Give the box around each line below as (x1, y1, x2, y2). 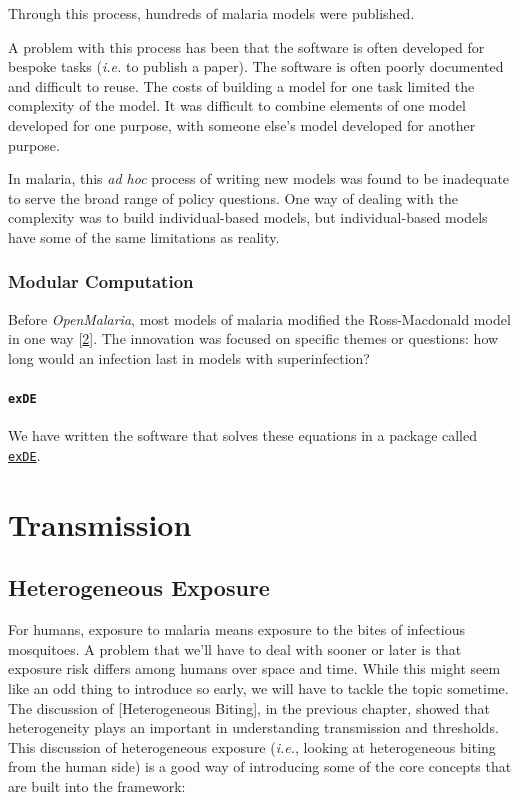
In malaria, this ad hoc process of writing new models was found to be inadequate (8, 168, 510, 189)
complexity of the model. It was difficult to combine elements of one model (8, 95, 466, 116)
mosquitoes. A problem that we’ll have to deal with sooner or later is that (8, 638, 462, 659)
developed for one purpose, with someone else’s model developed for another (8, 114, 476, 135)
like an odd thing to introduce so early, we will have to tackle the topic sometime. (8, 678, 509, 698)
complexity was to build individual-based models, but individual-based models (8, 207, 488, 228)
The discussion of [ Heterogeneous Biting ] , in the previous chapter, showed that (8, 697, 490, 718)
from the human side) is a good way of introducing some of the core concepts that (8, 756, 512, 777)
